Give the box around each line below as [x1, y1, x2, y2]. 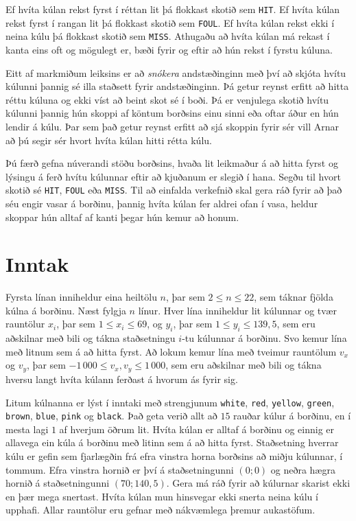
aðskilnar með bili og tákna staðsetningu [5, 331, 176, 345]
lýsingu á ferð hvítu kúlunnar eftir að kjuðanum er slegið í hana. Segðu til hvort [5, 169, 341, 183]
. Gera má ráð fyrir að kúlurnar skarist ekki [166, 476, 351, 490]
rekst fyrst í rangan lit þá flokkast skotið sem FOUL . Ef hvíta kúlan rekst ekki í [5, 15, 335, 30]
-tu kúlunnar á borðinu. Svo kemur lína [182, 331, 347, 345]
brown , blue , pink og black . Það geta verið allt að [5, 408, 217, 423]
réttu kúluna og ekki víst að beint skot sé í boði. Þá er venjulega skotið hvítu [5, 92, 329, 106]
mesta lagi [5, 421, 49, 436]
